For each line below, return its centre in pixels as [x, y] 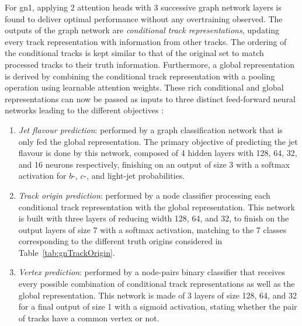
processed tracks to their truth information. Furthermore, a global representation [150, 64]
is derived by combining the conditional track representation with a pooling [140, 76]
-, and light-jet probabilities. [134, 176]
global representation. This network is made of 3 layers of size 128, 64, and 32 [157, 295]
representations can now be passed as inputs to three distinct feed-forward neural [150, 98]
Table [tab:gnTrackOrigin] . [67, 252]
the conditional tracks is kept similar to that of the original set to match [134, 53]
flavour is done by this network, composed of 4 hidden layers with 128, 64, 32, [158, 153]
